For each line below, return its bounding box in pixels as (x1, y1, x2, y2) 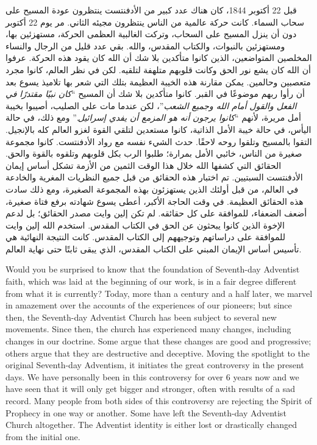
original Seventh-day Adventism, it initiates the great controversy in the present (5, 358, 304, 371)
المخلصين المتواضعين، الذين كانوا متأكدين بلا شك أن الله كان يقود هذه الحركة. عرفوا (5, 51, 312, 64)
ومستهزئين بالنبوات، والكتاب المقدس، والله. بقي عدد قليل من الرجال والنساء (5, 39, 285, 52)
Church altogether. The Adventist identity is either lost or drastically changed (5, 418, 297, 431)
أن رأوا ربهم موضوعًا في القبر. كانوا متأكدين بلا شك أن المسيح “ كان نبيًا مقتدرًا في (5, 87, 305, 100)
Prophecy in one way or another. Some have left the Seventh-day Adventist (5, 406, 287, 419)
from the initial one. (5, 430, 80, 443)
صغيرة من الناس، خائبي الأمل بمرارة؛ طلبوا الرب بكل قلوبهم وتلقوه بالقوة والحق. (5, 147, 302, 160)
